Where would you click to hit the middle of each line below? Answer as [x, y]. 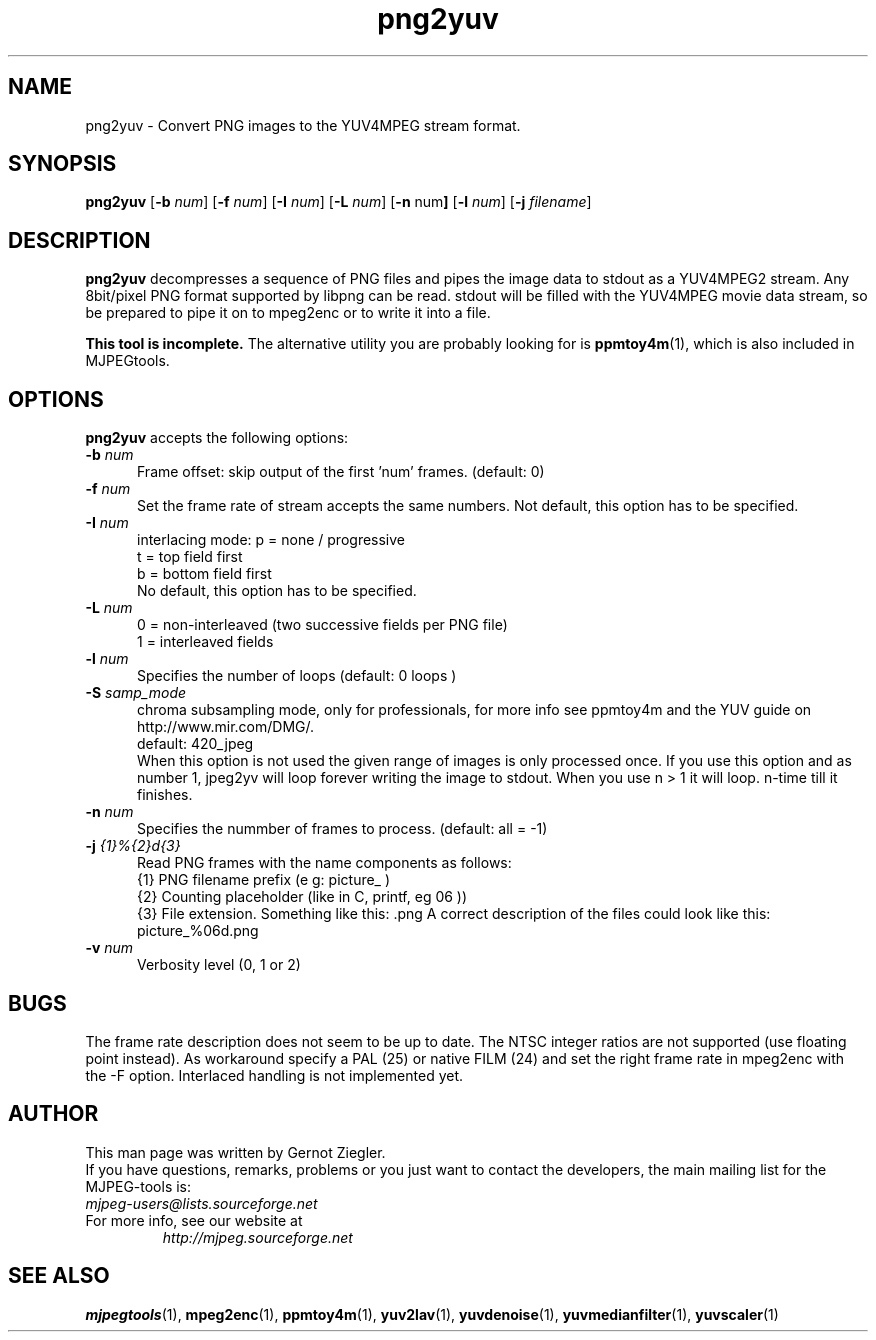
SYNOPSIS [62, 164]
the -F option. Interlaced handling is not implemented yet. [274, 1075]
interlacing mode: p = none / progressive [271, 540]
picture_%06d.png [198, 931]
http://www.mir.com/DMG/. [226, 727]
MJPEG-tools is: [138, 1186]
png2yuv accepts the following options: [217, 438]
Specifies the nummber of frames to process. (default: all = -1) [342, 829]
